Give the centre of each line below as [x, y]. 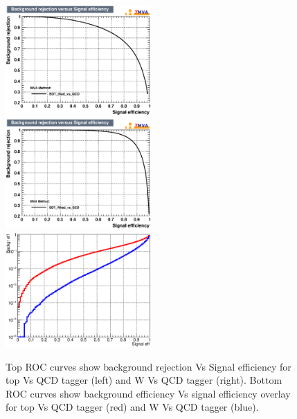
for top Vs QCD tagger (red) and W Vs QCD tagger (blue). [132, 407]
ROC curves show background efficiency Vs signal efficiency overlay [148, 393]
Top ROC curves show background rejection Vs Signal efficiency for [148, 366]
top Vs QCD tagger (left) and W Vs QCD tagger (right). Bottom [144, 380]
